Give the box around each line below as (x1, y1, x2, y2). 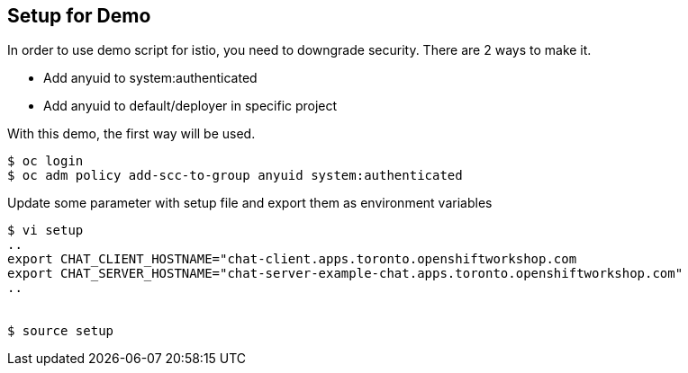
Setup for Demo (7, 4, 151, 27)
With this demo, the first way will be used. (7, 126, 256, 142)
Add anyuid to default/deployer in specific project (43, 98, 338, 114)
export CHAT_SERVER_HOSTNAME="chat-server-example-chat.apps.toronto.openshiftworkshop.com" (7, 266, 683, 281)
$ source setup (7, 324, 114, 339)
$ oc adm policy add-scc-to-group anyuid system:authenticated (7, 168, 463, 183)
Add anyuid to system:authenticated (43, 70, 258, 86)
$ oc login (7, 154, 84, 169)
